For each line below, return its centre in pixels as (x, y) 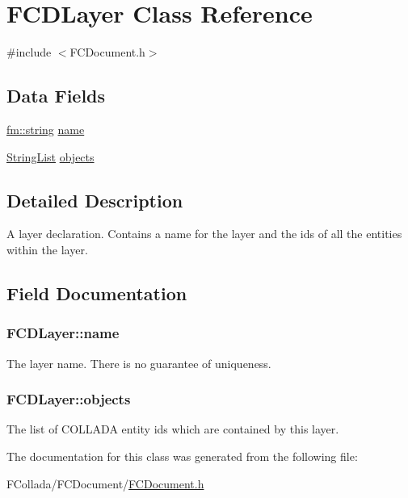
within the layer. (47, 249)
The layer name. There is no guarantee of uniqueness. (139, 363)
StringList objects (50, 156)
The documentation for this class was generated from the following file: (182, 456)
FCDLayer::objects (69, 399)
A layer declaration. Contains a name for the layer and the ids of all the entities (204, 234)
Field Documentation (97, 293)
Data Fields (56, 96)
